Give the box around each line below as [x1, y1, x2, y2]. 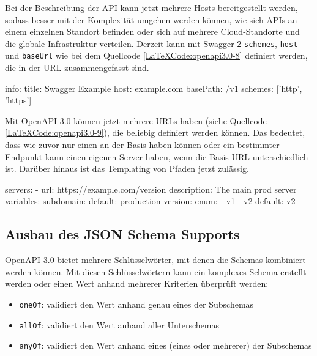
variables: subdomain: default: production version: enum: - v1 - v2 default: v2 [5, 195, 296, 207]
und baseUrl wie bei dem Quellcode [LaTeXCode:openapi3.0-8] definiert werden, [5, 49, 308, 62]
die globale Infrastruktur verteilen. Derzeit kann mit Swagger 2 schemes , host [5, 37, 298, 50]
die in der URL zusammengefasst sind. [5, 61, 149, 74]
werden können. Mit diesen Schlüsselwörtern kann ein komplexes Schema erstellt [5, 265, 307, 278]
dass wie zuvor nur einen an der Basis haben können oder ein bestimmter [5, 138, 280, 151]
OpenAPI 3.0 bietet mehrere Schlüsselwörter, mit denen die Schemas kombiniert [5, 253, 306, 266]
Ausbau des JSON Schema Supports [5, 224, 240, 243]
